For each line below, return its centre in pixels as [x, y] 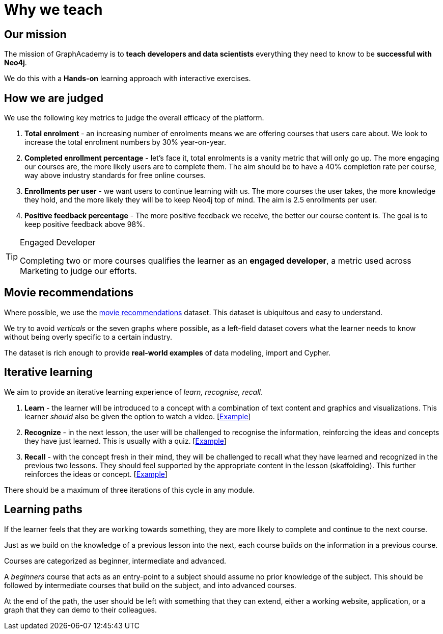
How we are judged [54, 98]
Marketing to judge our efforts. [78, 271]
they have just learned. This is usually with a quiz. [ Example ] [126, 441]
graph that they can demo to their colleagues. [81, 610]
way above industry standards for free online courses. [115, 175]
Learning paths [43, 510]
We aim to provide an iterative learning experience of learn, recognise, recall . [134, 392]
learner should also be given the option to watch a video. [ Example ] [138, 416]
